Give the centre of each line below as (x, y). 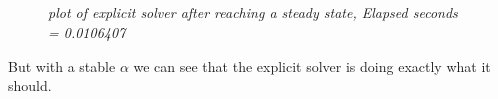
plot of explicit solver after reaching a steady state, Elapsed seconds (253, 12)
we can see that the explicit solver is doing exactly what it (312, 65)
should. (30, 85)
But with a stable (62, 65)
